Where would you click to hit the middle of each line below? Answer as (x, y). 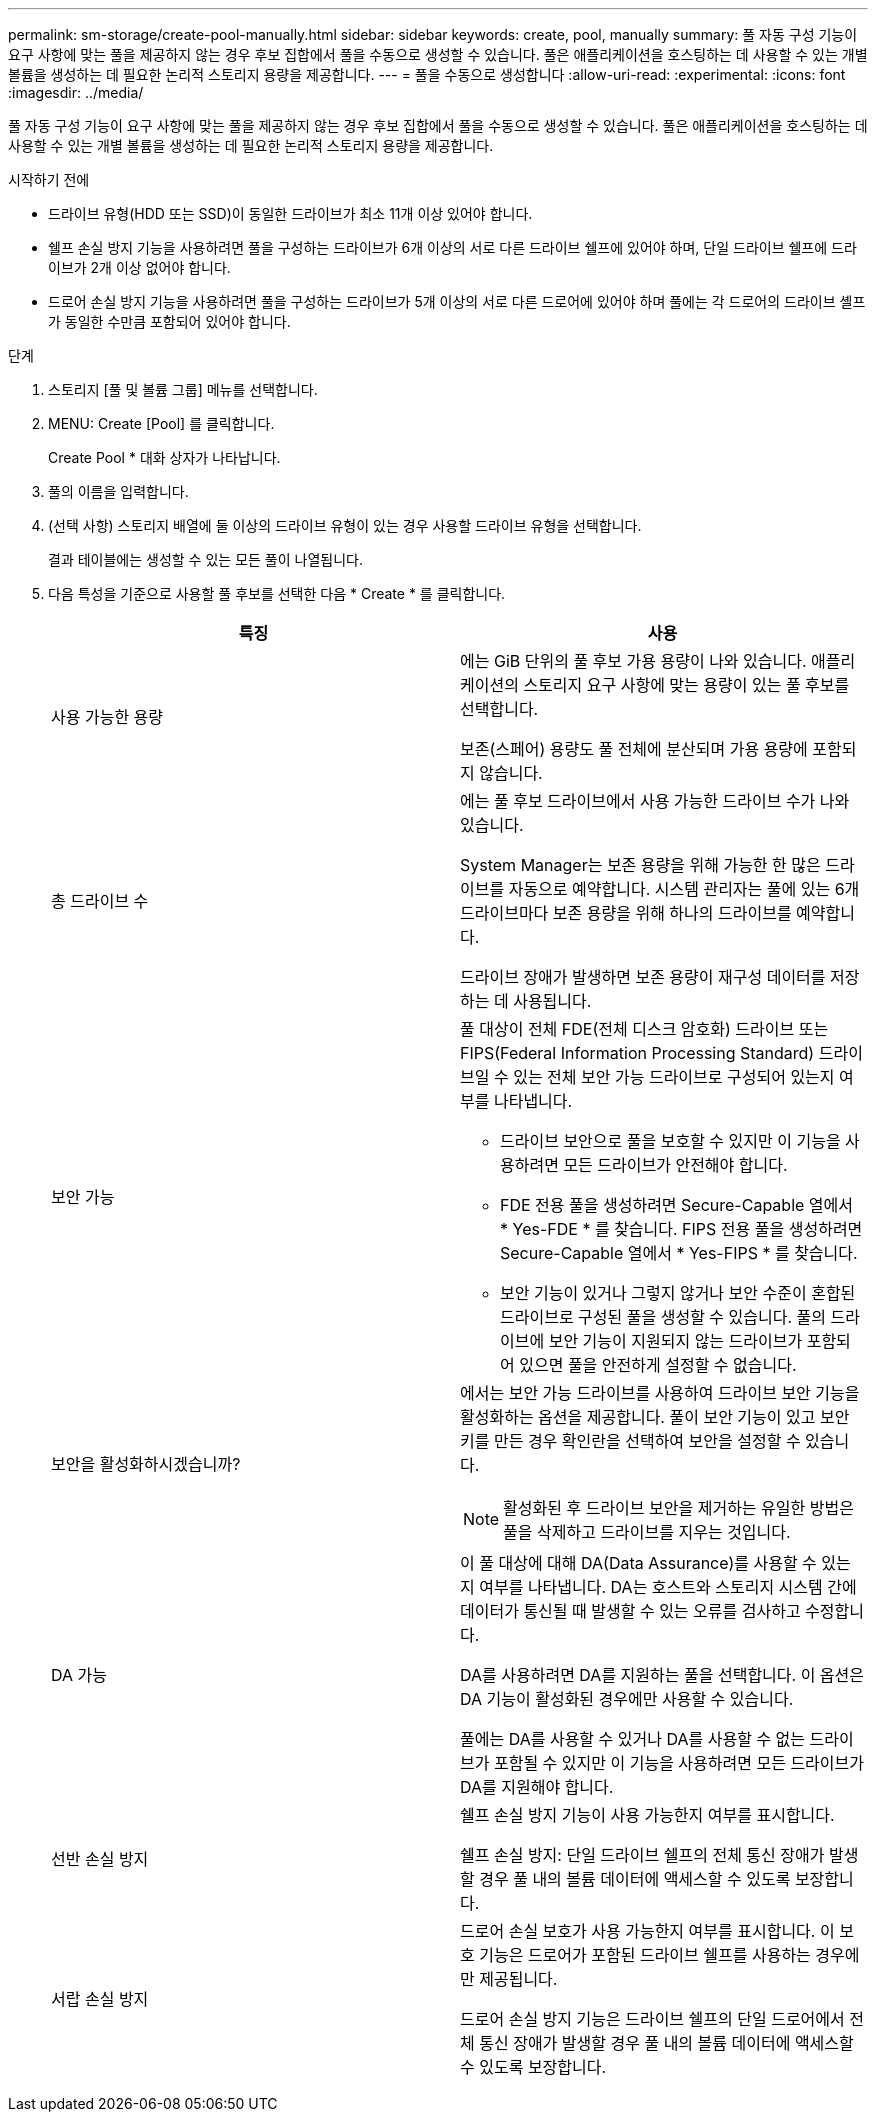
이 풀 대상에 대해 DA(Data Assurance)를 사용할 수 (638, 1563)
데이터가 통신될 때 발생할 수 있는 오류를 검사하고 (630, 1611)
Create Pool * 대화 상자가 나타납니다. (164, 457)
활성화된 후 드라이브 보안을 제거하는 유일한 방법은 (678, 1508)
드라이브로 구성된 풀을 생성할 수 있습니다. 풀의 (663, 1317)
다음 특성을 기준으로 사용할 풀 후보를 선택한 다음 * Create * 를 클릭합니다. (277, 593)
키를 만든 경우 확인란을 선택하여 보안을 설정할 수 (630, 1441)
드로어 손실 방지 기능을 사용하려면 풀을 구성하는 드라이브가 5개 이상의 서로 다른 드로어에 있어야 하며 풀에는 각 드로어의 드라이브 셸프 (457, 301)
